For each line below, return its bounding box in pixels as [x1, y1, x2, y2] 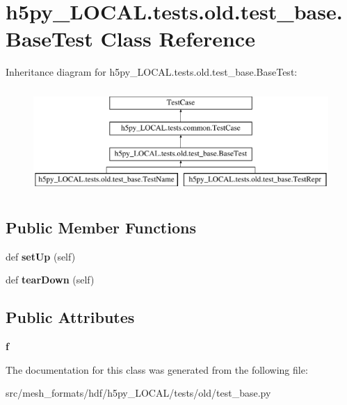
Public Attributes [6, 306, 135, 328]
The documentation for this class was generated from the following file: [6, 362, 308, 377]
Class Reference [100, 24, 255, 53]
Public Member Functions [6, 217, 196, 238]
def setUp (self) [6, 249, 76, 263]
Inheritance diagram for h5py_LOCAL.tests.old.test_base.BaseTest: [6, 65, 298, 79]
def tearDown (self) [6, 272, 95, 287]
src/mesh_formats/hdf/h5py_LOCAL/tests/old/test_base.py [6, 386, 271, 400]
